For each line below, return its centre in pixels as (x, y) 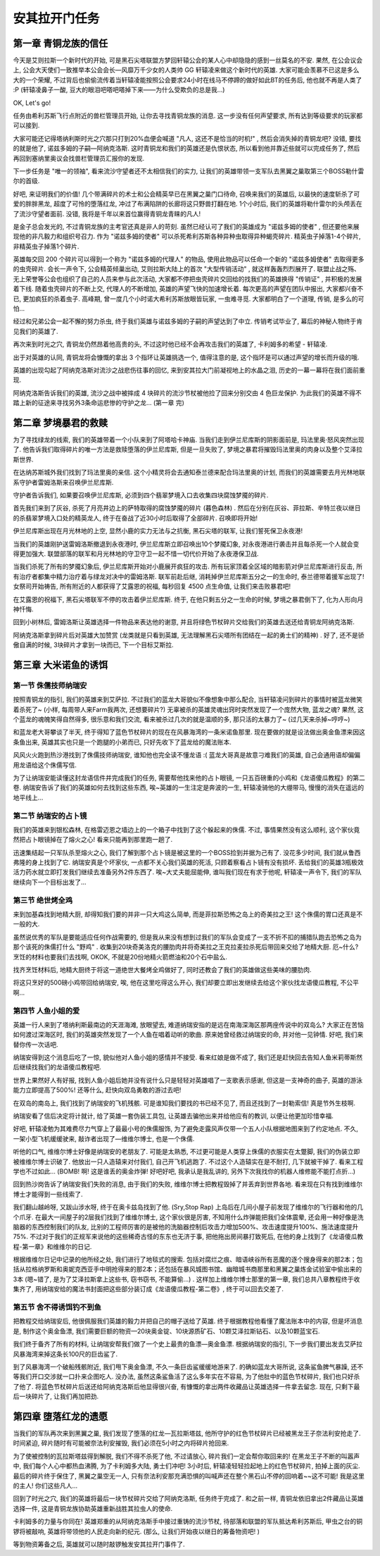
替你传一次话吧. (36, 1044)
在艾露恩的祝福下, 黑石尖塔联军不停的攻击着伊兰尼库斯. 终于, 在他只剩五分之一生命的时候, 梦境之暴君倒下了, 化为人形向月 (188, 599)
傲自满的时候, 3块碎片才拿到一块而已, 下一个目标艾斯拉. (93, 645)
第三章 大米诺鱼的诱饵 (61, 665)
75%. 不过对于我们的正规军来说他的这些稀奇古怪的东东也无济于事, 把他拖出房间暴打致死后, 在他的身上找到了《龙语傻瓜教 (188, 1237)
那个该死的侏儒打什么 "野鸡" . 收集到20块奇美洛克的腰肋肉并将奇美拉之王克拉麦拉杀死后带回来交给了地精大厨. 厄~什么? (186, 947)
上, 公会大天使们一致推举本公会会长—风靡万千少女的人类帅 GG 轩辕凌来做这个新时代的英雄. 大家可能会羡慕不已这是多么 (186, 70)
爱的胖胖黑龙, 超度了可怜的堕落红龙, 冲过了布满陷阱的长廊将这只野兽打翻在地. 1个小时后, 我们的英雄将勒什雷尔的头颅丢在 (188, 204)
